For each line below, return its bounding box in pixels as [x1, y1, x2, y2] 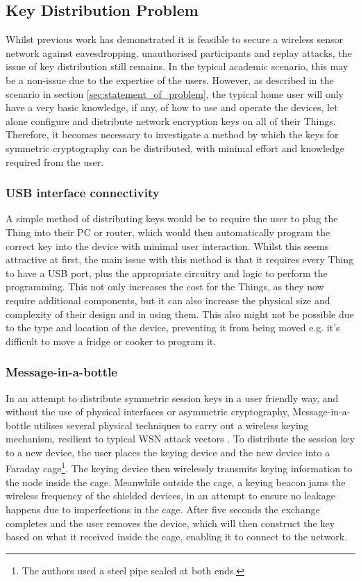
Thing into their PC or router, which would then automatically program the [6, 224, 330, 239]
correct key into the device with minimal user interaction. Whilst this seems [6, 238, 329, 253]
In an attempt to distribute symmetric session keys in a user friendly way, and [6, 390, 339, 405]
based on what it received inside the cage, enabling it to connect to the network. [6, 529, 348, 544]
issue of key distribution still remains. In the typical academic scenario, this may [6, 59, 349, 74]
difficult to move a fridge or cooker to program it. [6, 333, 217, 348]
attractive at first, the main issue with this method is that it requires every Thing [6, 252, 354, 267]
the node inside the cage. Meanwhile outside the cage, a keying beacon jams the [6, 474, 346, 489]
